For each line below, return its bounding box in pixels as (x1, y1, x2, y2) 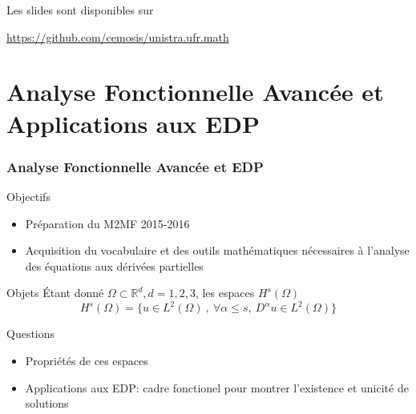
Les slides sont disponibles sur (6, 2, 154, 18)
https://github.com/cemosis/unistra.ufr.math (6, 28, 229, 45)
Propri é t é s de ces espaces (25, 352, 148, 369)
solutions (25, 395, 69, 412)
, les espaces (195, 284, 255, 301)
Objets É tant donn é (6, 284, 104, 301)
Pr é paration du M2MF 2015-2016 (25, 215, 190, 231)
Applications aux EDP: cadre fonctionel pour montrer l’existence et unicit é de (25, 379, 409, 396)
